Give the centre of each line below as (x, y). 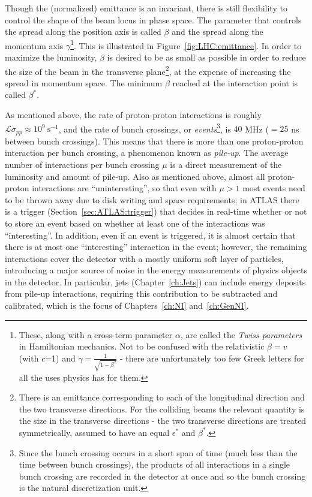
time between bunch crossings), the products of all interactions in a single (154, 464)
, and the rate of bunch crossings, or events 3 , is (145, 128)
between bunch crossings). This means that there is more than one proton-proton (154, 141)
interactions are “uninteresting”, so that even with (124, 188)
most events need (274, 188)
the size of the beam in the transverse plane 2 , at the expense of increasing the (148, 70)
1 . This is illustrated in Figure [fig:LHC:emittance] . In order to (186, 44)
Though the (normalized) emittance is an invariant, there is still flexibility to (146, 8)
